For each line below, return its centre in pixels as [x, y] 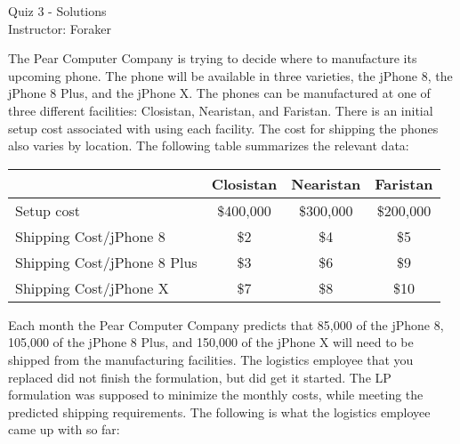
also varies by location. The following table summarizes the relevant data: [209, 145]
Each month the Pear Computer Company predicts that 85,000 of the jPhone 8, [226, 324]
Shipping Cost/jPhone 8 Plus [106, 262]
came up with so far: [64, 429]
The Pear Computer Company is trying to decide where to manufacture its [213, 58]
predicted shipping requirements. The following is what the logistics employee [219, 412]
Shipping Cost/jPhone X [92, 287]
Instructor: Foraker [60, 28]
